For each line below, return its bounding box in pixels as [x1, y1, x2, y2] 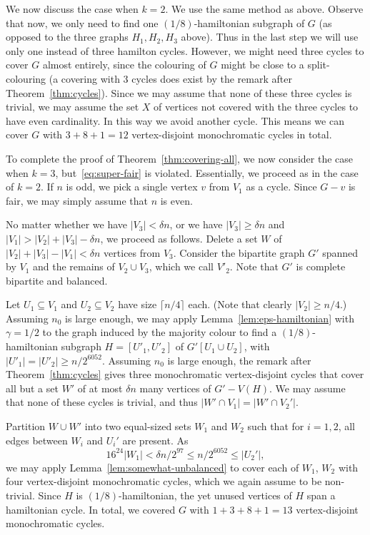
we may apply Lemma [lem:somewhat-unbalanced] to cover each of [6, 459, 299, 474]
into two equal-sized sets [84, 419, 191, 434]
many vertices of [139, 380, 211, 395]
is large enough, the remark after [167, 352, 311, 367]
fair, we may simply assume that [6, 193, 148, 208]
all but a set [6, 380, 59, 395]
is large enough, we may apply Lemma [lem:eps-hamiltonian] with [65, 310, 354, 325]
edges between [6, 432, 68, 447]
